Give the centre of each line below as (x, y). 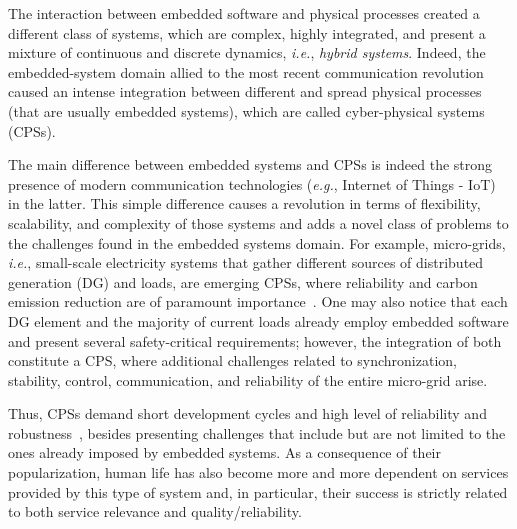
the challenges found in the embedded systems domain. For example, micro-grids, (257, 242)
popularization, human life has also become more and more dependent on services (258, 472)
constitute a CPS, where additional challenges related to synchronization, (232, 360)
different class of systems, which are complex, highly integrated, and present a (247, 32)
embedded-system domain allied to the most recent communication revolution (246, 71)
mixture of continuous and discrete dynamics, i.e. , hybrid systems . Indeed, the (247, 52)
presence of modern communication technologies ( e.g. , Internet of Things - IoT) (252, 183)
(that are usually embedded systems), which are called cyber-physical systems (246, 110)
